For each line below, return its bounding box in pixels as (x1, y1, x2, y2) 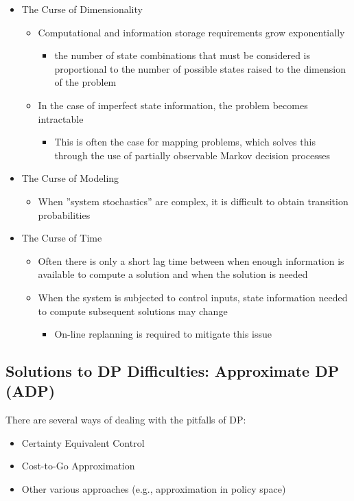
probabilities (38, 207, 91, 222)
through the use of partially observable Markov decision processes (54, 148, 330, 162)
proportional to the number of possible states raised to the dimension (54, 61, 346, 75)
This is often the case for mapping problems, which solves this (54, 135, 316, 149)
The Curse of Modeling (21, 171, 119, 185)
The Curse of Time (21, 231, 102, 245)
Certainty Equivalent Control (21, 435, 145, 450)
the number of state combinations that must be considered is (54, 48, 310, 62)
